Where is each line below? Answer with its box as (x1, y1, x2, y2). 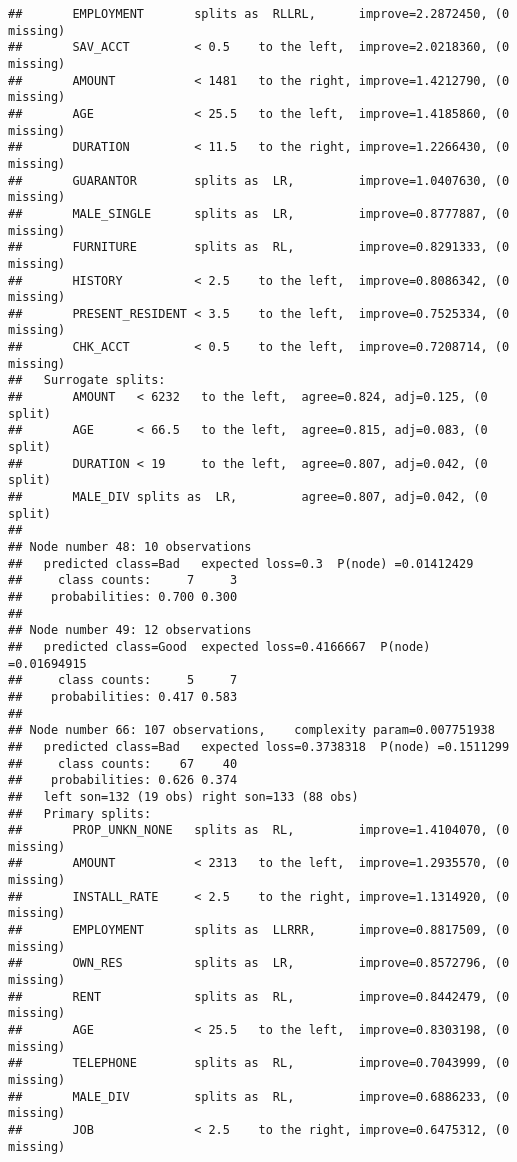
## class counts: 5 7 (8, 673, 238, 688)
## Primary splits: (8, 806, 152, 821)
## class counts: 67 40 (8, 756, 238, 771)
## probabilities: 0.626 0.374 (8, 773, 238, 788)
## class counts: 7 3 (8, 573, 238, 588)
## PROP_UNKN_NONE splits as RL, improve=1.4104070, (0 (8, 823, 510, 838)
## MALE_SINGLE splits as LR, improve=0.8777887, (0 (8, 206, 510, 221)
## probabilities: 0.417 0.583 (8, 689, 238, 704)
